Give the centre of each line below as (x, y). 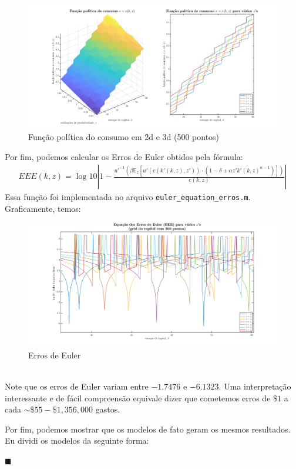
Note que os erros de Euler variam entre (77, 386)
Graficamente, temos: (43, 208)
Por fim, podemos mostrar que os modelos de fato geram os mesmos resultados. (148, 429)
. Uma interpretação (255, 386)
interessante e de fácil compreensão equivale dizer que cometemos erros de (138, 398)
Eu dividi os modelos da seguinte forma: (77, 440)
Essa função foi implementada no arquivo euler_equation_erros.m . (128, 197)
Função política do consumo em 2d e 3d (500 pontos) (124, 136)
